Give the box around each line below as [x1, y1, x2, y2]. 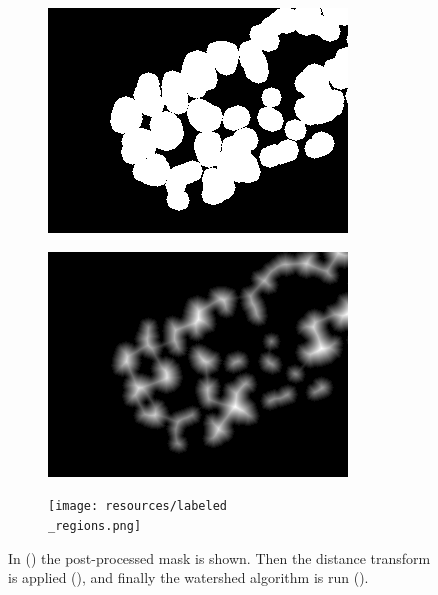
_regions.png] [48, 518, 142, 533]
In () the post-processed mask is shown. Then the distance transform [8, 547, 431, 568]
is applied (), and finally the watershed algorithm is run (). [8, 567, 369, 588]
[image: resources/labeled [48, 499, 227, 514]
